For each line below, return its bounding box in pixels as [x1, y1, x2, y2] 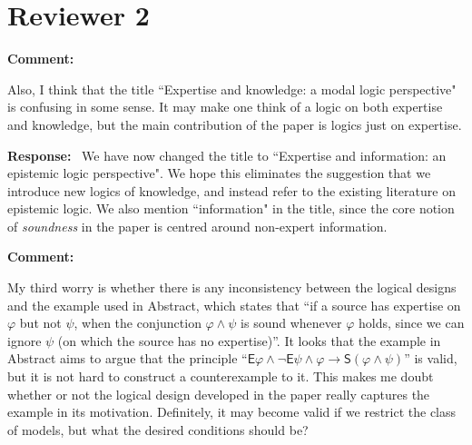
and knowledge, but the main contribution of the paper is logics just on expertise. [7, 114, 462, 133]
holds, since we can [359, 313, 465, 332]
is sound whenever [241, 313, 342, 332]
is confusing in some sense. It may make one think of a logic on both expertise [7, 97, 443, 116]
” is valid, [404, 349, 457, 368]
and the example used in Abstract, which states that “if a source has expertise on [7, 295, 461, 314]
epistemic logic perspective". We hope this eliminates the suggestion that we [7, 163, 431, 183]
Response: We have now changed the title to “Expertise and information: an [7, 145, 447, 164]
